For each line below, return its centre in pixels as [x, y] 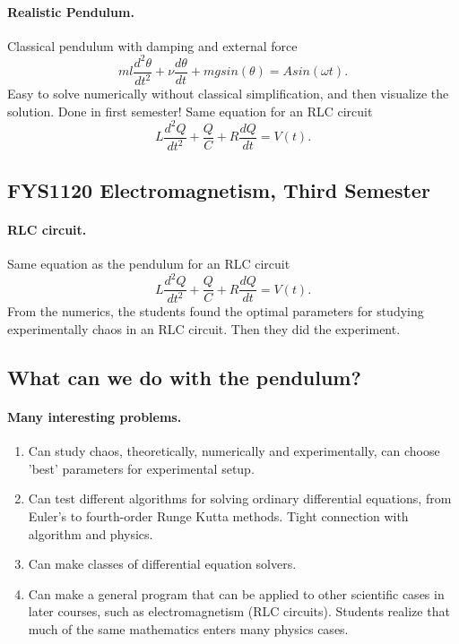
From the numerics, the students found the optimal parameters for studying [216, 311]
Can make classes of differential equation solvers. [162, 564]
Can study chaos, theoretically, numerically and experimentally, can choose [234, 451]
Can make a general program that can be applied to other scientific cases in [236, 593]
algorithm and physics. [91, 533]
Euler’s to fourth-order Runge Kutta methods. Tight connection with [218, 516]
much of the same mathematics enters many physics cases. [188, 628]
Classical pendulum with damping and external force [152, 45]
